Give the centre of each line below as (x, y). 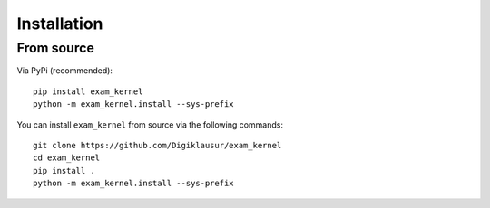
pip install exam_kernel (88, 91)
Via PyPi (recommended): (65, 71)
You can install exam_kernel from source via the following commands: (150, 124)
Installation (60, 24)
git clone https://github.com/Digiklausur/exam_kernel (157, 145)
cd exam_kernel (67, 158)
